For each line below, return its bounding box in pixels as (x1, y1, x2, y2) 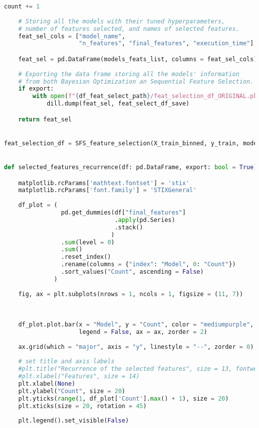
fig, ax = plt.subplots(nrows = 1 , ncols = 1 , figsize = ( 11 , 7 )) (18, 290, 243, 298)
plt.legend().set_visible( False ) (18, 417, 129, 425)
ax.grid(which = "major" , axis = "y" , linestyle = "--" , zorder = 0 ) (18, 343, 254, 350)
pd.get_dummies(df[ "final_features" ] (61, 209, 186, 216)
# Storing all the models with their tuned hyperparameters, (18, 17, 225, 25)
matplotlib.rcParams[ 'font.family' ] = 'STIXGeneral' (18, 187, 197, 194)
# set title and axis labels (18, 358, 115, 365)
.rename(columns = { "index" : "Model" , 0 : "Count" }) (61, 261, 236, 268)
